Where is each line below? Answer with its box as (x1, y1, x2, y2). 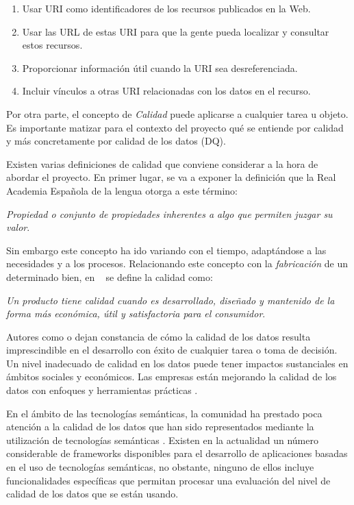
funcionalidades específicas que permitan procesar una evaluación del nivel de (6, 473, 331, 487)
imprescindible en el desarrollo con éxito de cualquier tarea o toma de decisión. (6, 343, 338, 357)
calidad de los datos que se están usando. (6, 486, 179, 501)
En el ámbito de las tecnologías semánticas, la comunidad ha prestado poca (6, 406, 323, 420)
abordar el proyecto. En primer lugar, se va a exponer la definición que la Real (6, 170, 336, 184)
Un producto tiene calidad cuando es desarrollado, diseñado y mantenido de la (6, 293, 335, 307)
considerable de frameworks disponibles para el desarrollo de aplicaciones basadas (6, 446, 348, 460)
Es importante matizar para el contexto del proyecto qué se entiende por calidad (6, 120, 344, 134)
